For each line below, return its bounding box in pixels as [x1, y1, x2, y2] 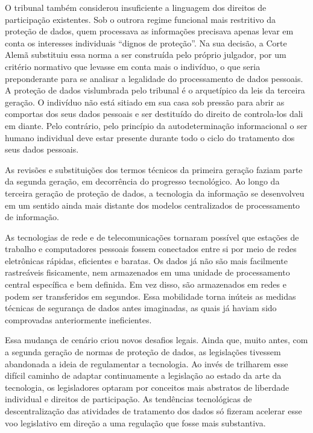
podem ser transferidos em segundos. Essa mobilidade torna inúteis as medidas [5, 289, 296, 302]
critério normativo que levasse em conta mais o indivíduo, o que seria [5, 60, 261, 72]
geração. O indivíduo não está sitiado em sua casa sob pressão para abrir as [5, 95, 285, 108]
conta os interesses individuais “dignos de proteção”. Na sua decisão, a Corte [5, 36, 287, 49]
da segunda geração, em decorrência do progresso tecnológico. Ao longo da [5, 175, 280, 188]
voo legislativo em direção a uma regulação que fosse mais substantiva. [5, 416, 266, 429]
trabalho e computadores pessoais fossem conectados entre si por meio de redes [5, 242, 297, 255]
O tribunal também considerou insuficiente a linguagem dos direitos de [5, 1, 267, 13]
